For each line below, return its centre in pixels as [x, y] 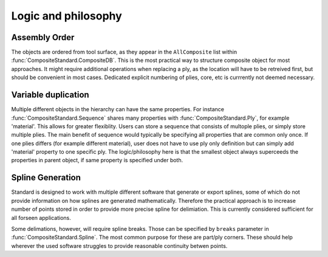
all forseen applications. [41, 218]
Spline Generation [46, 178]
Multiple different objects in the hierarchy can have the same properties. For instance [118, 109]
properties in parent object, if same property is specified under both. [97, 160]
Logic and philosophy [67, 16]
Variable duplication [50, 95]
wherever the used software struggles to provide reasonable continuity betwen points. [119, 245]
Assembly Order [43, 37]
